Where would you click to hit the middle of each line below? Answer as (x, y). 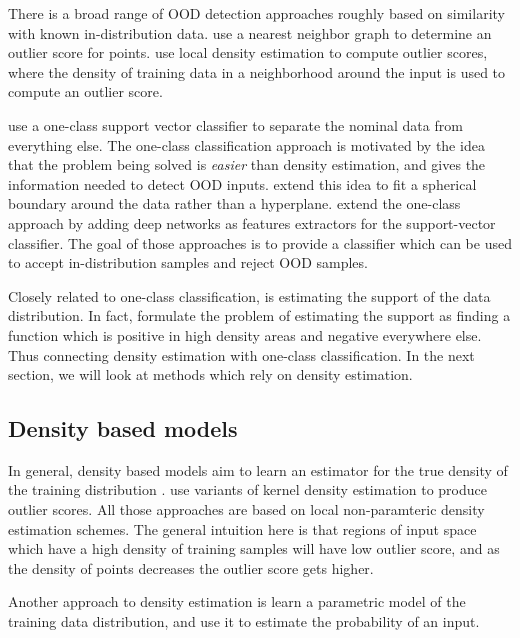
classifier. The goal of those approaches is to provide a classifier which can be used (260, 242)
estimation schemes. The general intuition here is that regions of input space (242, 528)
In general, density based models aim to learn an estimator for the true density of (258, 469)
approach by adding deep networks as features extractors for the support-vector (252, 222)
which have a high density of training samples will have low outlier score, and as (254, 548)
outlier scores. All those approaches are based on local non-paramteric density (246, 509)
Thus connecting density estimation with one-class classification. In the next (241, 354)
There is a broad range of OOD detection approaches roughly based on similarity (256, 13)
